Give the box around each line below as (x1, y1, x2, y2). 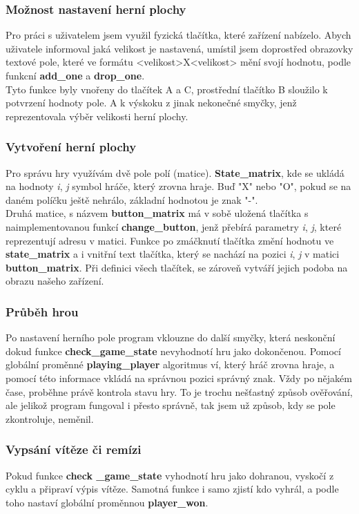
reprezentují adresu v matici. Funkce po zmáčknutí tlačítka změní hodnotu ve (6, 233, 334, 247)
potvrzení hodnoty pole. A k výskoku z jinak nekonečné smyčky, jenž (6, 95, 297, 110)
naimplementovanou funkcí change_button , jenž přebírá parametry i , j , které (6, 219, 342, 234)
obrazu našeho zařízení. (6, 274, 104, 288)
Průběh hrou (6, 303, 79, 320)
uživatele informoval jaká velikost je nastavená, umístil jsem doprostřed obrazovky (6, 41, 353, 55)
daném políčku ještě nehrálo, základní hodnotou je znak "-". (6, 192, 258, 207)
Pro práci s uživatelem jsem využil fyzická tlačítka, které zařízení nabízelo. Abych (6, 28, 351, 42)
